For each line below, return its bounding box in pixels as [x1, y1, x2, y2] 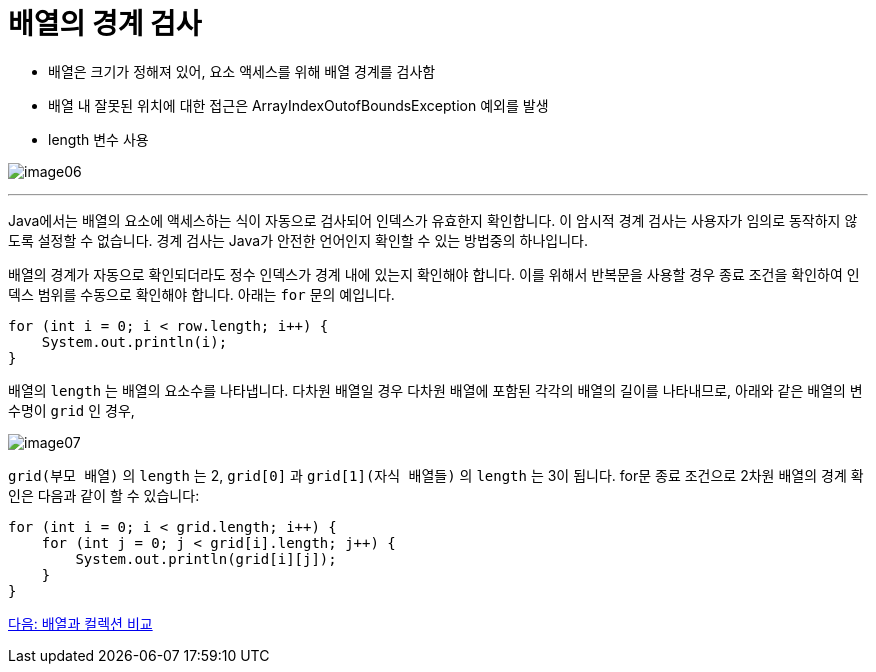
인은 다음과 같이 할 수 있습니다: [8, 486, 200, 504]
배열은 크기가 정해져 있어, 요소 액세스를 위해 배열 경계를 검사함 [48, 62, 436, 80]
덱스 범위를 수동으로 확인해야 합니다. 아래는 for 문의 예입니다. [8, 285, 395, 303]
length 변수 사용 [48, 130, 149, 148]
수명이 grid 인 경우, [8, 401, 135, 419]
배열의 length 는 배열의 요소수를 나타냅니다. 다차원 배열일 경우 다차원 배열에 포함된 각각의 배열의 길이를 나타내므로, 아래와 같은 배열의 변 [8, 381, 863, 399]
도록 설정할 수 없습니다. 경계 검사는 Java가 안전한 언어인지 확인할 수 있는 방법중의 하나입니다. [8, 231, 589, 249]
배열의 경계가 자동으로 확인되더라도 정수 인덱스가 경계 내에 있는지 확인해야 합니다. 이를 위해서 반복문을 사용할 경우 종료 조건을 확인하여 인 [8, 265, 860, 283]
